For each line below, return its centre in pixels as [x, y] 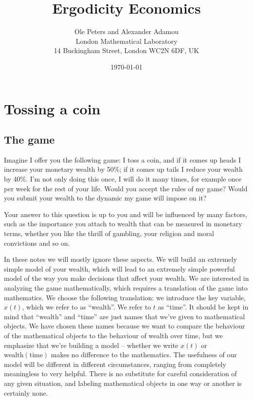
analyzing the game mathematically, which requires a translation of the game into [126, 288]
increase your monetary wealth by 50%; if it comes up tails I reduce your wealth [123, 169]
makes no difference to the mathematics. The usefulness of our [144, 355]
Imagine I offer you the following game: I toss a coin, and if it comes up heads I [123, 159]
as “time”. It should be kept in [203, 307]
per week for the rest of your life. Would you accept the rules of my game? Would [126, 188]
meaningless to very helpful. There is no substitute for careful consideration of [120, 374]
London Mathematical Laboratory [126, 41]
